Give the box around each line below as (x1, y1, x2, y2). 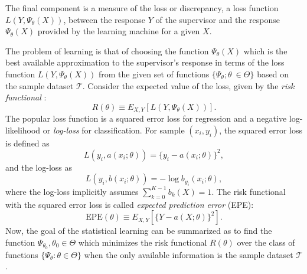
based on (257, 67, 289, 80)
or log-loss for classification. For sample (43, 123, 185, 136)
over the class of (237, 236, 295, 248)
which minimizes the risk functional (78, 236, 207, 248)
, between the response (63, 13, 146, 25)
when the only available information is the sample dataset (84, 248, 293, 260)
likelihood (5, 123, 41, 136)
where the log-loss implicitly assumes (5, 185, 139, 197)
